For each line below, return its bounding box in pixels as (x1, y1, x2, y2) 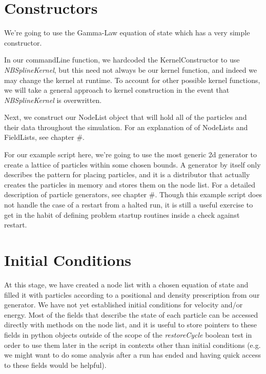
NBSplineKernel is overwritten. (4, 94, 102, 105)
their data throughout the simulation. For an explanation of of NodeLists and (4, 121, 248, 132)
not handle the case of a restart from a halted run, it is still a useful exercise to (4, 199, 253, 210)
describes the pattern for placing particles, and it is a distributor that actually (4, 169, 250, 180)
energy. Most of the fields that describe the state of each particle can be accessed (4, 309, 258, 320)
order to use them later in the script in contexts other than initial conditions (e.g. (4, 339, 261, 350)
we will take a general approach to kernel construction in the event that (4, 85, 230, 95)
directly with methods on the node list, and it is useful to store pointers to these (4, 319, 257, 330)
